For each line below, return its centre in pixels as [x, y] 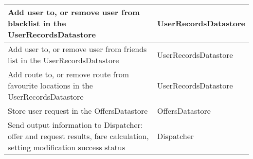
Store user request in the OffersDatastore [78, 111]
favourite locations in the [50, 85]
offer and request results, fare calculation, [78, 136]
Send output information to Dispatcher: [75, 125]
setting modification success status [66, 147]
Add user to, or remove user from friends [77, 49]
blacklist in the [37, 23]
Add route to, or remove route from [69, 74]
